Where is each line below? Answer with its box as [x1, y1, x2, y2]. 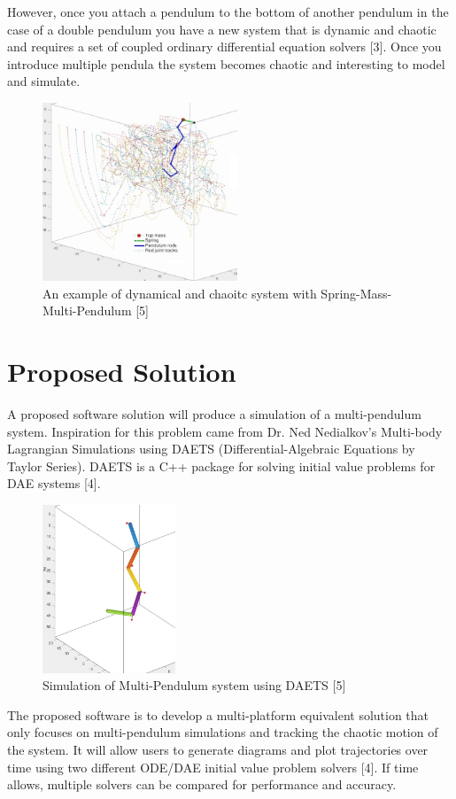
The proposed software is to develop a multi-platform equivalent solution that [7, 705, 429, 724]
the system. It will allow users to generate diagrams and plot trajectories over [7, 741, 429, 759]
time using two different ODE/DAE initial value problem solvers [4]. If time [7, 757, 419, 776]
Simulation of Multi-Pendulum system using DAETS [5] [43, 676, 346, 694]
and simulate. [7, 72, 81, 90]
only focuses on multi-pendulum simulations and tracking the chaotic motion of [7, 723, 438, 741]
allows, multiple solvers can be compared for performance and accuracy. [7, 775, 397, 794]
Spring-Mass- [321, 283, 392, 302]
